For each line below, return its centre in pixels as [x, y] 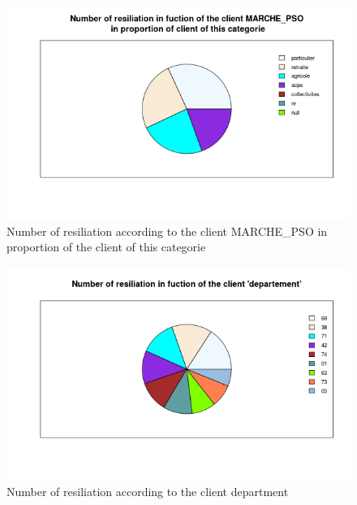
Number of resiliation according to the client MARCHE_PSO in [167, 231]
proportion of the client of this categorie [106, 247]
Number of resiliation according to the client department [148, 491]
